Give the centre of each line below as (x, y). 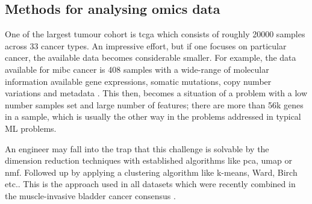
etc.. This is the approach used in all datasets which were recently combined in (150, 184)
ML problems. (31, 128)
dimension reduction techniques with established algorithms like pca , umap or (148, 160)
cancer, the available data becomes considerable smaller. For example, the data (151, 57)
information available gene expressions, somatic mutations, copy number (138, 81)
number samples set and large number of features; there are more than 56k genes (154, 104)
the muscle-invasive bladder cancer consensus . (90, 195)
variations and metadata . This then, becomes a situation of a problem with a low (156, 93)
